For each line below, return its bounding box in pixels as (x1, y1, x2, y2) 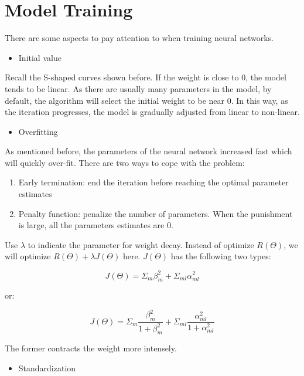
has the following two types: (170, 250, 271, 262)
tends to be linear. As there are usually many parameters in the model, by (5, 82, 272, 94)
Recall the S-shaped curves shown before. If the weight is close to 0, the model (5, 71, 286, 83)
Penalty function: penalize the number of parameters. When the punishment (18, 207, 293, 219)
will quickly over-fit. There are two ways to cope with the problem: (5, 156, 245, 168)
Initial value (18, 51, 62, 63)
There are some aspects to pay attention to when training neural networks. (5, 32, 274, 44)
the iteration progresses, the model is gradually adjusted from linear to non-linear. (5, 106, 300, 118)
